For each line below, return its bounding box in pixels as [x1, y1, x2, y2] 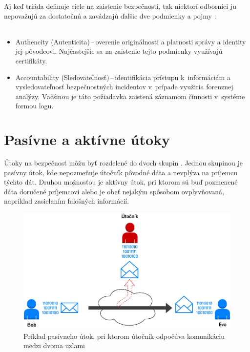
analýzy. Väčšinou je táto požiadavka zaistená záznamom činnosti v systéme [15, 91, 245, 101]
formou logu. [15, 101, 54, 111]
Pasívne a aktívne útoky [4, 129, 170, 149]
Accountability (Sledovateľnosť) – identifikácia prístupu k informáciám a [15, 72, 230, 82]
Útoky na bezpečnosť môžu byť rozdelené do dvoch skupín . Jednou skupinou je [4, 158, 243, 168]
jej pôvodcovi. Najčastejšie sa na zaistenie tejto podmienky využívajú [15, 46, 223, 56]
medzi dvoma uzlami [23, 340, 85, 351]
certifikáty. [15, 55, 47, 65]
